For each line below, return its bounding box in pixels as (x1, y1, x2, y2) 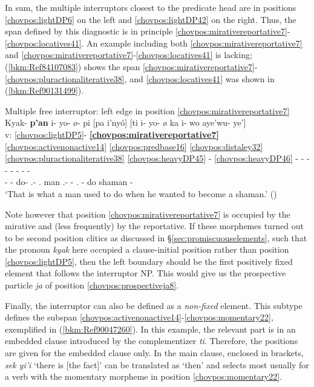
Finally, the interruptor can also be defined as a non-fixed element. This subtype (5, 299, 303, 311)
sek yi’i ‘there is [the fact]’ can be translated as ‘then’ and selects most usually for (5, 358, 309, 371)
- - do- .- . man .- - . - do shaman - (5, 175, 133, 188)
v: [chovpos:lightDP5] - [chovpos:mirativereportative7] (5, 128, 219, 140)
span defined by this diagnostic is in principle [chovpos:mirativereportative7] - (5, 25, 290, 37)
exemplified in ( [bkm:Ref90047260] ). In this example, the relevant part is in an (5, 322, 296, 335)
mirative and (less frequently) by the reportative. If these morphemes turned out (5, 220, 304, 232)
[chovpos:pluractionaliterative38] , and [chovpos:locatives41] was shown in (5, 72, 275, 85)
